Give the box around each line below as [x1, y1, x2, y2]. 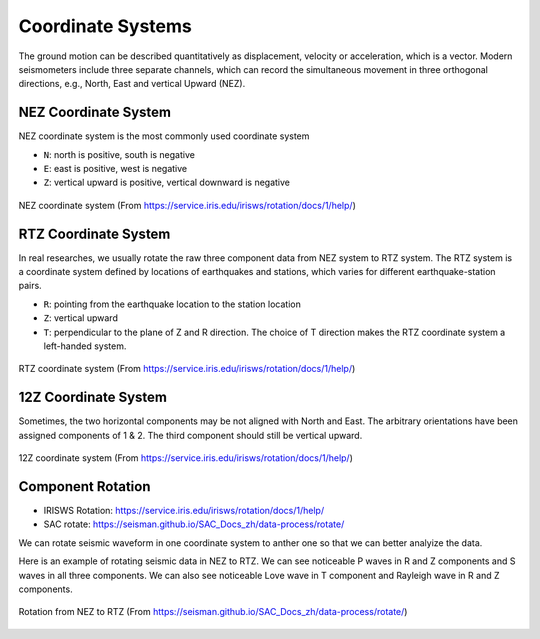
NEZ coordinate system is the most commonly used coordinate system [18, 130, 310, 142]
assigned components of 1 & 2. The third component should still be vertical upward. [18, 429, 363, 441]
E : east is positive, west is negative [43, 163, 188, 175]
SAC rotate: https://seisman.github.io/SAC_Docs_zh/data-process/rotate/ [43, 518, 345, 530]
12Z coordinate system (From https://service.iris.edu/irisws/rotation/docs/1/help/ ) [18, 452, 354, 464]
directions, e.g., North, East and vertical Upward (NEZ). [18, 78, 246, 90]
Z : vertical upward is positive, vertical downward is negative [43, 176, 290, 189]
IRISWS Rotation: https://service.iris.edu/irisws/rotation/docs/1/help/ [43, 505, 325, 517]
